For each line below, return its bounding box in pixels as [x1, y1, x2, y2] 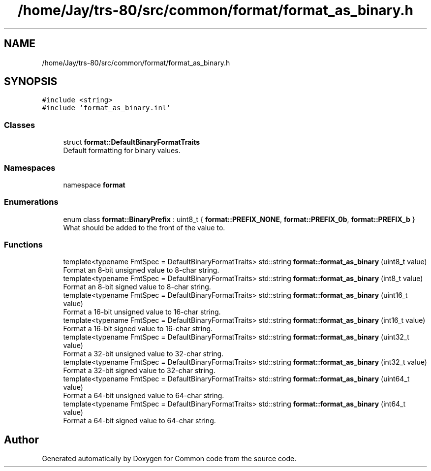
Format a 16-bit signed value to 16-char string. [63, 324, 213, 333]
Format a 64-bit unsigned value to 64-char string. [63, 391, 224, 400]
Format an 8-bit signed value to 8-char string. [63, 283, 211, 291]
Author [4, 433, 39, 446]
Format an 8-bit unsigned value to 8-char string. [63, 266, 219, 275]
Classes [4, 120, 35, 130]
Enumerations [4, 197, 59, 207]
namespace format [63, 180, 125, 189]
